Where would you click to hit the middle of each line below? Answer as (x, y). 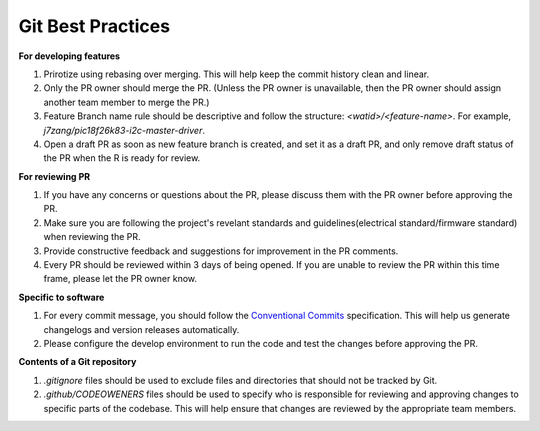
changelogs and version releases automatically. (141, 329)
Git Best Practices (94, 26)
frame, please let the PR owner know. (120, 279)
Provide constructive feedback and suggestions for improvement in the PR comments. (221, 251)
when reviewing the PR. (92, 237)
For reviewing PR (54, 176)
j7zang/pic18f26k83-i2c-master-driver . (124, 130)
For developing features (69, 56)
